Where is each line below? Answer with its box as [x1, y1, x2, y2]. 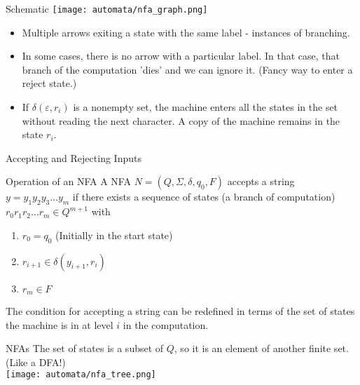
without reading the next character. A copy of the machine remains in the [22, 113, 340, 128]
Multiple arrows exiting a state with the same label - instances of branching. [22, 25, 350, 39]
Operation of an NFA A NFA [6, 174, 131, 189]
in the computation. [123, 317, 209, 332]
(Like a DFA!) [6, 354, 66, 369]
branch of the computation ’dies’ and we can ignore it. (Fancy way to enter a [22, 62, 353, 76]
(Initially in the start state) [55, 227, 173, 242]
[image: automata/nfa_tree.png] [6, 370, 156, 380]
